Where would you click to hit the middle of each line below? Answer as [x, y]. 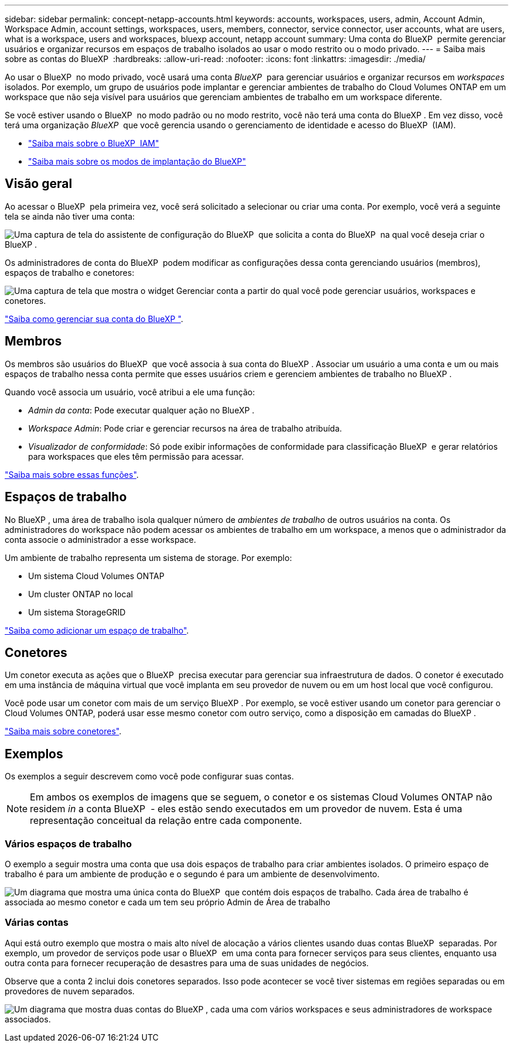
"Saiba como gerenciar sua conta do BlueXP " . [94, 319]
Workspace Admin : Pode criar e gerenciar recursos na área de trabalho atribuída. [185, 428]
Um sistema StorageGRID [77, 612]
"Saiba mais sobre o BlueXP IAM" [94, 143]
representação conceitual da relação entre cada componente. [166, 821]
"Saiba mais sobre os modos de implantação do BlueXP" [137, 161]
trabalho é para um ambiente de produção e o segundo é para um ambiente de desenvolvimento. [192, 874]
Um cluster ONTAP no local [81, 594]
